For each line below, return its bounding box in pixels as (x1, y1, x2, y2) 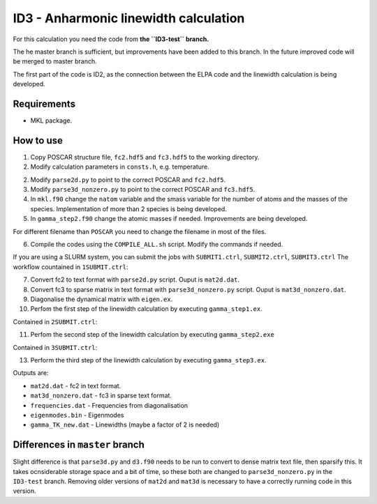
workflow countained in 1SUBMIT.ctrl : (13, 262, 128, 271)
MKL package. (30, 116, 73, 125)
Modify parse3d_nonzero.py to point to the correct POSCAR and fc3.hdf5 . (30, 185, 256, 194)
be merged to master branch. (13, 57, 97, 66)
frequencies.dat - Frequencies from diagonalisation (30, 401, 188, 409)
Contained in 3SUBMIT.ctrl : (13, 343, 98, 351)
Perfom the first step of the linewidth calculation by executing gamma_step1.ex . (30, 305, 263, 313)
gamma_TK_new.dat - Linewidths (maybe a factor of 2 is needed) (30, 420, 220, 429)
